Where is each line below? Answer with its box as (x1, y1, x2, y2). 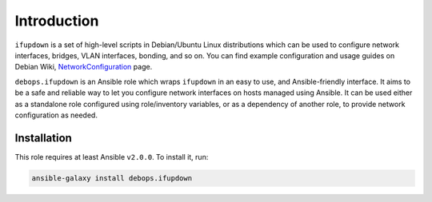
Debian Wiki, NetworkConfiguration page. (14, 62, 153, 72)
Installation (14, 131, 72, 145)
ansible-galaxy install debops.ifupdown (31, 173, 192, 183)
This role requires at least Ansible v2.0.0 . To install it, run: (14, 152, 209, 161)
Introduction (14, 12, 99, 30)
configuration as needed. (14, 110, 98, 120)
